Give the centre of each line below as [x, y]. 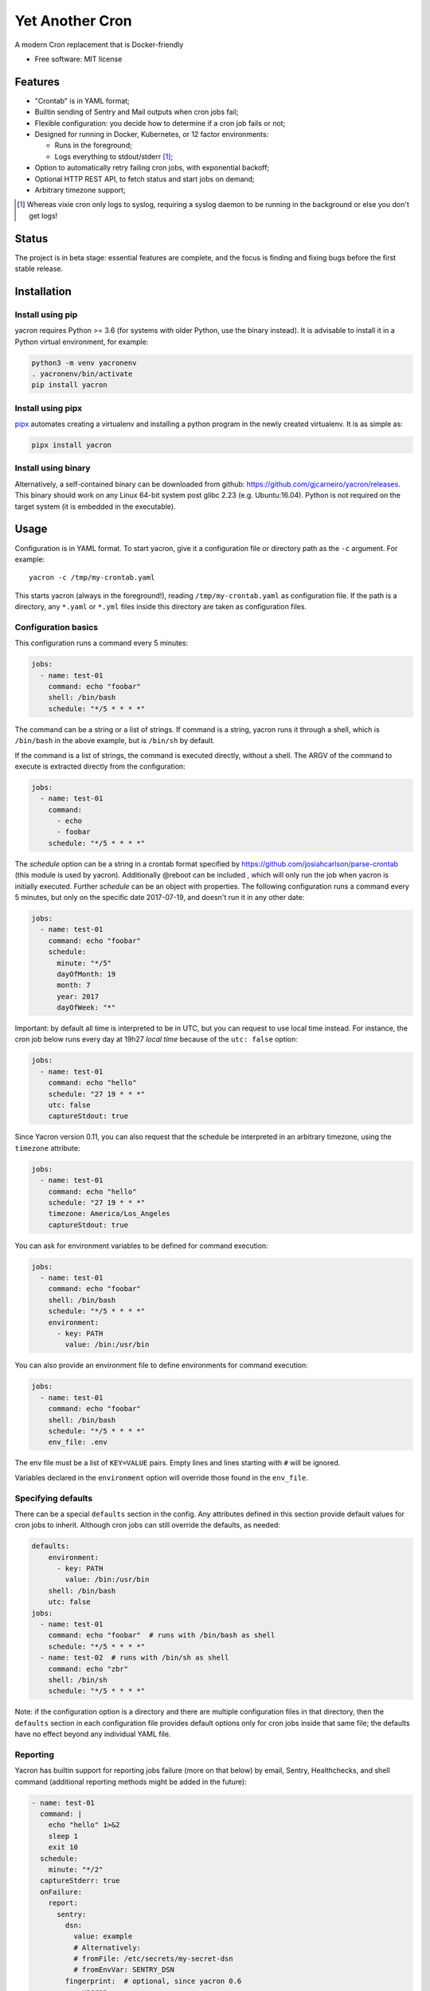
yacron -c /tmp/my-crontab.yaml [92, 578]
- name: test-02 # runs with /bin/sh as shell [135, 1658]
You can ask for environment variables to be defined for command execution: [141, 1246]
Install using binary [53, 468]
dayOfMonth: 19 [86, 974]
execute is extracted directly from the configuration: [100, 766]
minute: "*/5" [84, 963]
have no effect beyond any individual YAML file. [93, 1734]
